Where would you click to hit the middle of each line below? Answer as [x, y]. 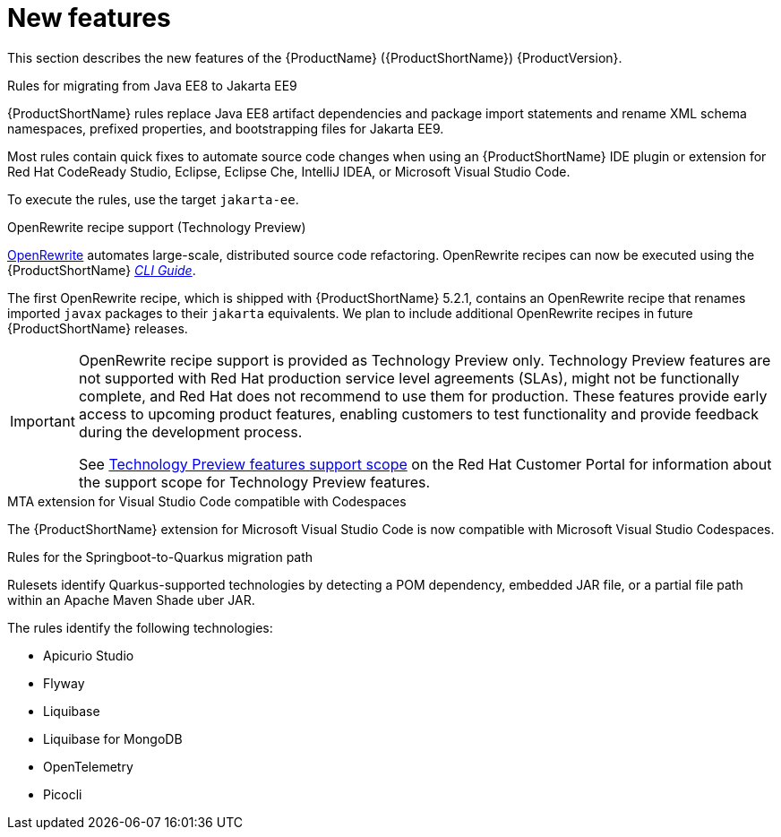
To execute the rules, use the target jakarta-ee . [153, 199]
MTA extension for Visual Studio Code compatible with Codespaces [207, 501]
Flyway [64, 683]
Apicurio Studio [89, 655]
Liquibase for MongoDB [113, 738]
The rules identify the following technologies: [140, 627]
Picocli [63, 794]
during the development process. [190, 431]
